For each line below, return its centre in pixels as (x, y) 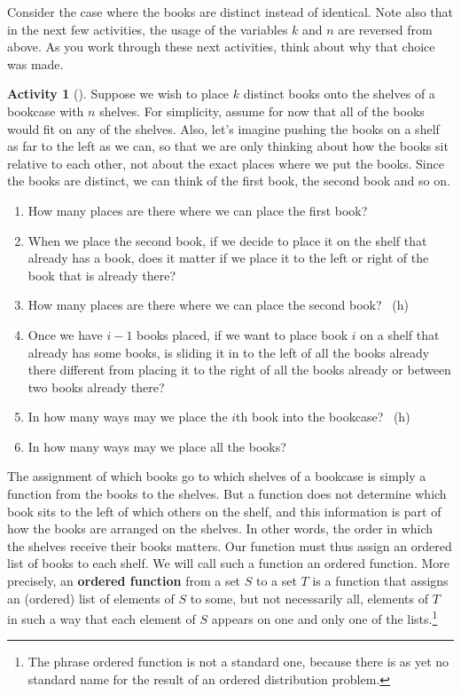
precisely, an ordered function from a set (124, 581)
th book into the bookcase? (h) (323, 417)
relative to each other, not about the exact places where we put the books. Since (226, 163)
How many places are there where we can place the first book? (198, 210)
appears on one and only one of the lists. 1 (324, 617)
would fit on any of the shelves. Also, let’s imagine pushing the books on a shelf (223, 128)
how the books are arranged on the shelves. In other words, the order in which (220, 528)
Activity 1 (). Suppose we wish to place (118, 94)
